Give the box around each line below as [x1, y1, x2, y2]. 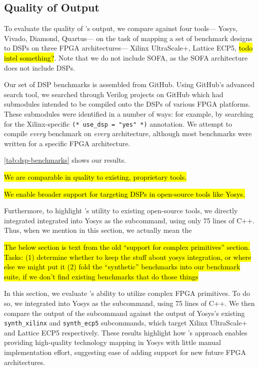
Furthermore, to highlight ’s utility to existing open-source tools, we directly [4, 205, 238, 216]
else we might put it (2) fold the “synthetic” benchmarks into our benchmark [4, 261, 240, 272]
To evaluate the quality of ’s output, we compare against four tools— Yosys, [4, 23, 238, 34]
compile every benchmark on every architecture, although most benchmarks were [4, 128, 252, 139]
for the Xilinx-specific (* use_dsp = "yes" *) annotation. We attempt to [4, 118, 232, 129]
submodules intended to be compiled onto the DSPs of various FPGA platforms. [4, 99, 250, 109]
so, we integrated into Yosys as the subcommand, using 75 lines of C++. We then [4, 297, 255, 308]
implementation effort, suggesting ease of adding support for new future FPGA [4, 346, 246, 357]
